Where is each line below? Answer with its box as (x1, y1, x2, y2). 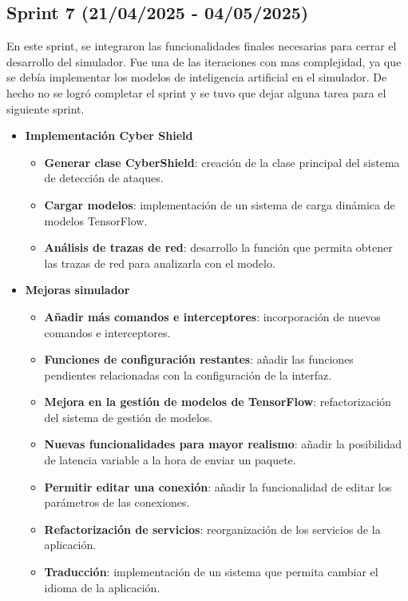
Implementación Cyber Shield (25, 127, 193, 144)
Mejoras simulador (25, 281, 130, 298)
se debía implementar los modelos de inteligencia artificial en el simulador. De (6, 69, 387, 86)
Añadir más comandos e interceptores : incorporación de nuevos (44, 308, 381, 324)
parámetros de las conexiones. (44, 494, 190, 511)
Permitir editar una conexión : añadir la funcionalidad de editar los (44, 478, 392, 495)
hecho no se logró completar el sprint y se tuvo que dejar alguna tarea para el (6, 84, 386, 101)
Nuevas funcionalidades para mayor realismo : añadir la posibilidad (44, 436, 402, 452)
